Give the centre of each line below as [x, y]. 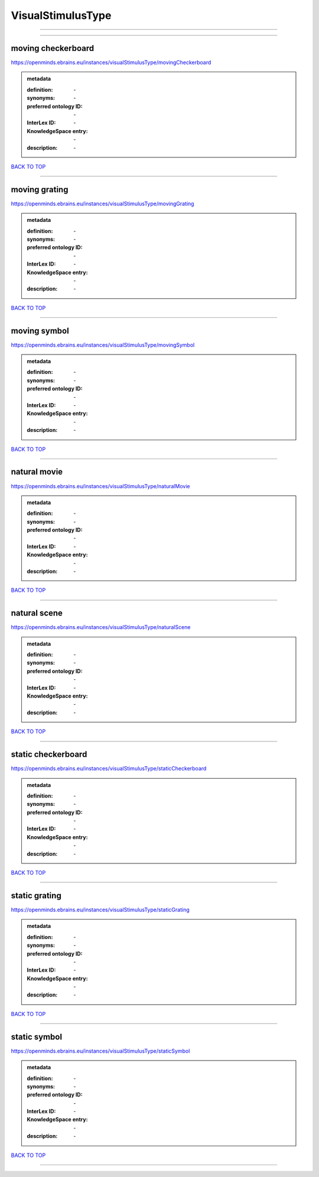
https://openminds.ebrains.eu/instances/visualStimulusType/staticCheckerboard [109, 769]
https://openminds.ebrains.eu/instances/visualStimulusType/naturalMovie [100, 486]
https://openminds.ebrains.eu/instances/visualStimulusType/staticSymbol [100, 1051]
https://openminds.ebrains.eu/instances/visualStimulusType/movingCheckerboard [111, 63]
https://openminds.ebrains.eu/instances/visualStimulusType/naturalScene [101, 627]
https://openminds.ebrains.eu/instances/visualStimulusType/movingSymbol [103, 345]
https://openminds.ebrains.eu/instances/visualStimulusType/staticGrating [100, 910]
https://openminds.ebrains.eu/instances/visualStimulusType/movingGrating [102, 204]
